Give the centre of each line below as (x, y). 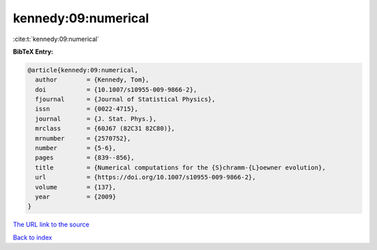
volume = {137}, (76, 187)
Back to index (32, 237)
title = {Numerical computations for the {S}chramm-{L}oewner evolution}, (180, 167)
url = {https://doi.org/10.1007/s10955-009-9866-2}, (146, 177)
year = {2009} (76, 197)
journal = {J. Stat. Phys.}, (96, 119)
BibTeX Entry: (33, 52)
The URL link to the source (51, 225)
